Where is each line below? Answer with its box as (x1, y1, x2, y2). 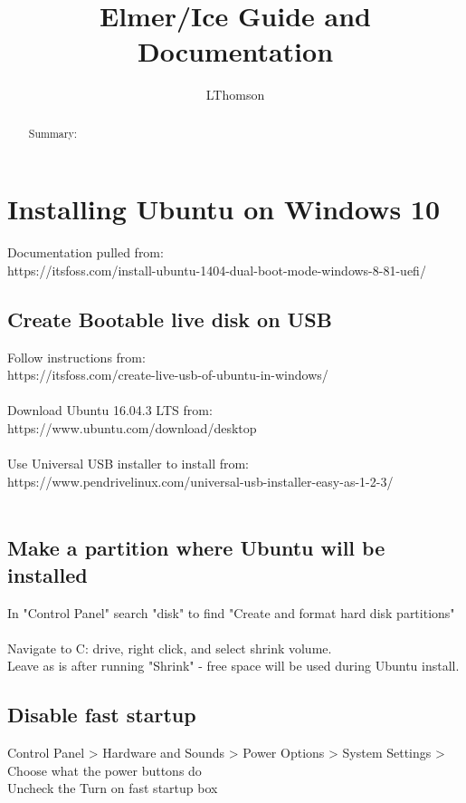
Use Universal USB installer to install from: (7, 454, 250, 473)
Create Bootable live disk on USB (7, 305, 332, 333)
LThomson (205, 85, 265, 104)
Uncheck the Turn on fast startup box (7, 779, 218, 798)
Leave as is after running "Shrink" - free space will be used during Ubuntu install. (7, 656, 460, 675)
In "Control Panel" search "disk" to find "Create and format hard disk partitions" (7, 603, 455, 622)
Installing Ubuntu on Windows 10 (7, 190, 441, 227)
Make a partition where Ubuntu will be (7, 534, 385, 562)
